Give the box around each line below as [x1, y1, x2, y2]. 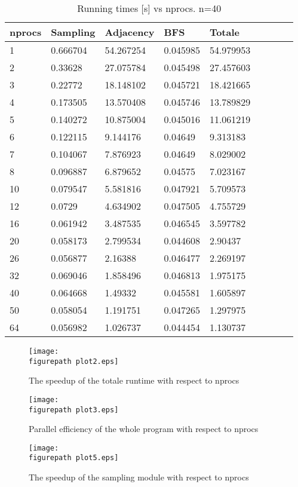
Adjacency [105, 25, 155, 39]
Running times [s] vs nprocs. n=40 [77, 1, 222, 15]
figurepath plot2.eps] [29, 357, 119, 366]
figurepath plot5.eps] [29, 454, 119, 463]
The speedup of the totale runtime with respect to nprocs [29, 374, 239, 387]
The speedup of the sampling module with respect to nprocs [29, 471, 249, 483]
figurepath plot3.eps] [29, 405, 119, 414]
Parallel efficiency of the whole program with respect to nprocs [29, 422, 259, 435]
